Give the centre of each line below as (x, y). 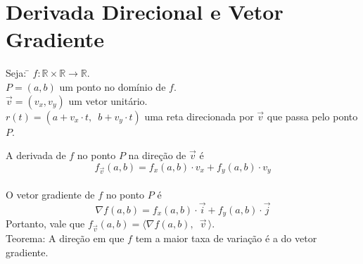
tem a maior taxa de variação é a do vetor (226, 238)
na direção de (157, 155)
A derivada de (36, 155)
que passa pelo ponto (312, 116)
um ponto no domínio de (113, 86)
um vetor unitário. (108, 100)
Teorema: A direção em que (65, 238)
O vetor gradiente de (50, 195)
